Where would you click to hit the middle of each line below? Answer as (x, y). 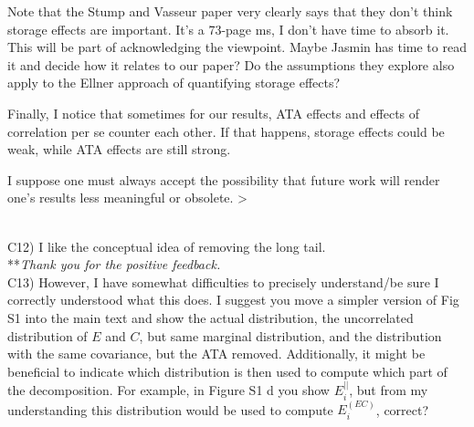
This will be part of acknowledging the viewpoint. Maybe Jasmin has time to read (237, 47)
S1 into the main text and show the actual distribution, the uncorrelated (211, 317)
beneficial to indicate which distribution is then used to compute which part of (227, 371)
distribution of (47, 335)
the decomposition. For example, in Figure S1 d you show (169, 390)
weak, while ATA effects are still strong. (119, 149)
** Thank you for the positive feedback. (114, 264)
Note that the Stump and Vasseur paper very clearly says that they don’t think (230, 11)
